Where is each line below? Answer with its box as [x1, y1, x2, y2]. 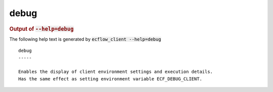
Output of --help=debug [9, 25, 74, 32]
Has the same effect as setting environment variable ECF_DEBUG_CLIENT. [18, 76, 202, 81]
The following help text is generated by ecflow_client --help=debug [9, 36, 161, 42]
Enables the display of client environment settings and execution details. [18, 69, 213, 75]
